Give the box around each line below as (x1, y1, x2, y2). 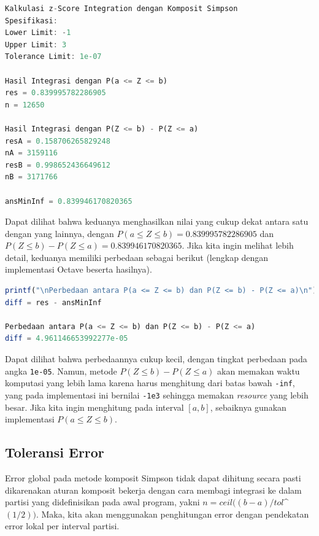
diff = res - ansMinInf (5, 298, 102, 307)
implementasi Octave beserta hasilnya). (5, 263, 152, 276)
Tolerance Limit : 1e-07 (5, 52, 102, 61)
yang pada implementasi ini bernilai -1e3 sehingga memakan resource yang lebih (5, 388, 309, 401)
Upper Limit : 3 (5, 40, 67, 49)
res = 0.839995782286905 (5, 88, 106, 98)
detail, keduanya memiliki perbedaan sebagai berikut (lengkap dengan (5, 251, 269, 263)
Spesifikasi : (5, 16, 58, 25)
